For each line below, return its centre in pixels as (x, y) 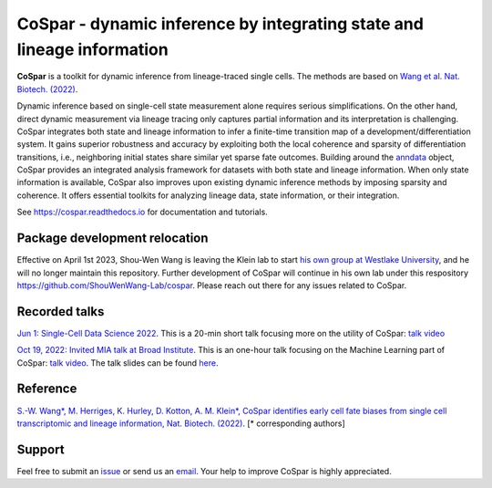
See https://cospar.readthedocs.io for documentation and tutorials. (142, 212)
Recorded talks (61, 311)
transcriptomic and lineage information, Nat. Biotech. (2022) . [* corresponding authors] (181, 423)
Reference (47, 389)
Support (41, 449)
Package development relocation (113, 239)
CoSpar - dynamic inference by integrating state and (220, 24)
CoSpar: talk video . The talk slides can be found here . (118, 363)
